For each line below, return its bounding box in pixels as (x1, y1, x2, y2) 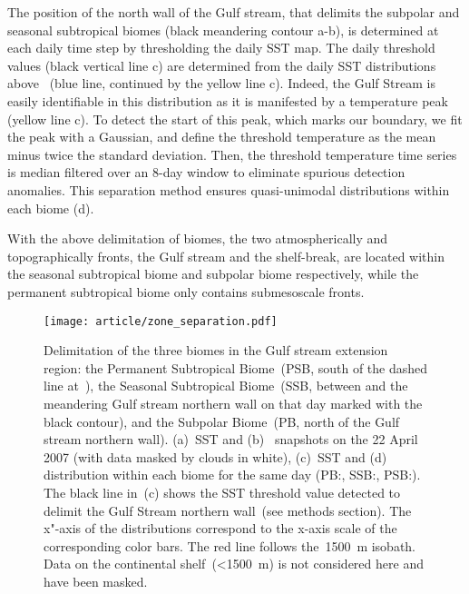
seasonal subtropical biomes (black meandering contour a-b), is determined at (7, 20, 439, 39)
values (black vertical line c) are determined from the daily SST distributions (7, 55, 436, 74)
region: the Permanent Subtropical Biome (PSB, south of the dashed (44, 358, 428, 377)
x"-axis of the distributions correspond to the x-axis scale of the (44, 519, 397, 538)
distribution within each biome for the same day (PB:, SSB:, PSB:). (44, 465, 421, 484)
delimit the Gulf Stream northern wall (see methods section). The (44, 500, 412, 520)
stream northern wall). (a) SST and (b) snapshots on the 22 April (44, 430, 418, 449)
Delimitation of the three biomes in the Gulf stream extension (44, 341, 388, 360)
